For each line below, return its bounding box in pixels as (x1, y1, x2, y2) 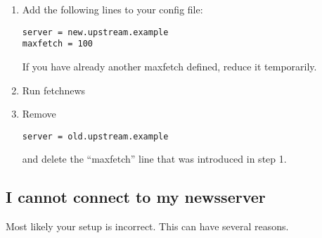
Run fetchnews (22, 82, 86, 97)
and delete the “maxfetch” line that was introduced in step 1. (22, 151, 287, 166)
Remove (22, 106, 56, 121)
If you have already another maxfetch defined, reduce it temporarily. (22, 58, 317, 73)
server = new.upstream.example (22, 27, 169, 37)
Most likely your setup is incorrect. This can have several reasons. (6, 219, 289, 234)
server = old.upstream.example (22, 131, 169, 142)
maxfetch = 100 (22, 39, 94, 49)
